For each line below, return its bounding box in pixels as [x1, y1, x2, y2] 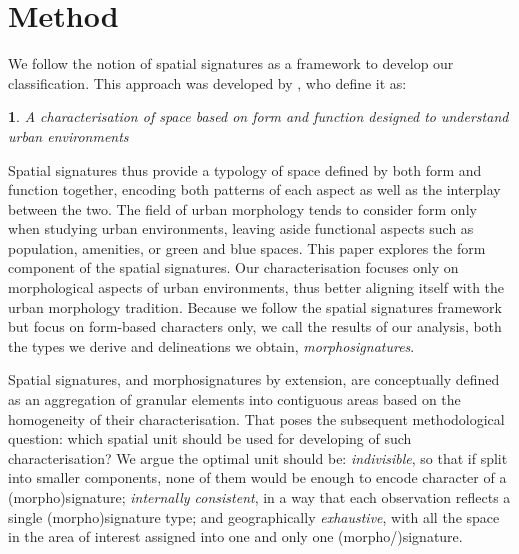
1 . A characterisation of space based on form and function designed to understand [8, 106, 509, 127]
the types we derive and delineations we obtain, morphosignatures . [8, 335, 415, 356]
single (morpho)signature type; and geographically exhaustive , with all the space [8, 506, 500, 527]
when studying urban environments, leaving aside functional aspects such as [8, 218, 474, 239]
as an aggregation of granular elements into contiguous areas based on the [8, 389, 461, 410]
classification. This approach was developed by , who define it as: [8, 72, 407, 93]
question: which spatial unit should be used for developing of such [8, 428, 412, 449]
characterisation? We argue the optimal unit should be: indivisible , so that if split [8, 447, 508, 468]
